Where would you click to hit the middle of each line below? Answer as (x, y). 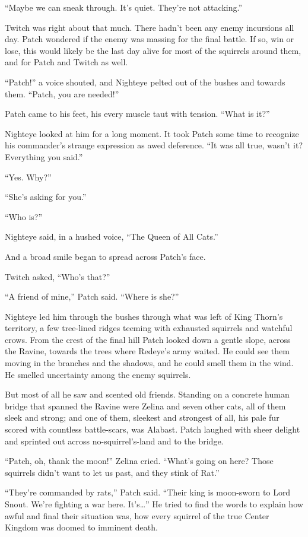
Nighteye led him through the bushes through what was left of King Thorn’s (144, 316)
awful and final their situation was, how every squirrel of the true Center (137, 515)
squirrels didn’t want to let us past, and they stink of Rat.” (112, 472)
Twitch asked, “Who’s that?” (58, 276)
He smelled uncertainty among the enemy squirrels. (98, 374)
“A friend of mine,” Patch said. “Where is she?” (92, 296)
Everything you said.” (44, 156)
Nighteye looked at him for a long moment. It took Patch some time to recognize (152, 133)
